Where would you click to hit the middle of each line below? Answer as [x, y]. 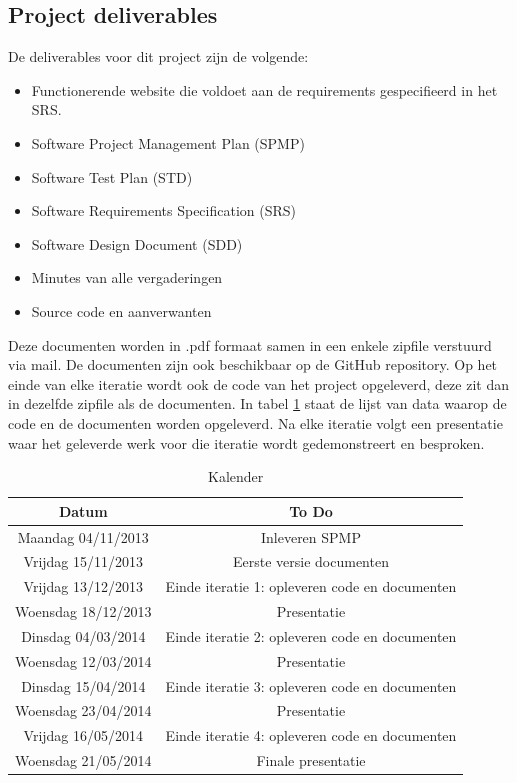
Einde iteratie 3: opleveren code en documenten [311, 685]
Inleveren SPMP [310, 536]
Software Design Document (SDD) [137, 243]
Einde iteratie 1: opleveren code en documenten [311, 586]
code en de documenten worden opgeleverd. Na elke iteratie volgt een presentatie [255, 422]
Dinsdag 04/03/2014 [83, 635]
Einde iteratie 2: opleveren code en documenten [311, 635]
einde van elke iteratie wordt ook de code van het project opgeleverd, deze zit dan [259, 383]
